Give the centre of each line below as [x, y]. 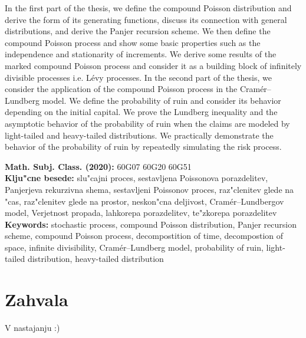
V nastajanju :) [32, 328]
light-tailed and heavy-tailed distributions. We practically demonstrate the [139, 135]
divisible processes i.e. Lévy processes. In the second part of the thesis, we [138, 77]
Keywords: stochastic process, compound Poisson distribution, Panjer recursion [151, 224]
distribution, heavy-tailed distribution [96, 259]
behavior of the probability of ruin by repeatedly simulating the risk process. [143, 147]
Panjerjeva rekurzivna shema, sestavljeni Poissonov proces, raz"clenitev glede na [149, 189]
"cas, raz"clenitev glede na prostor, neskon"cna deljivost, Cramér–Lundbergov [144, 201]
